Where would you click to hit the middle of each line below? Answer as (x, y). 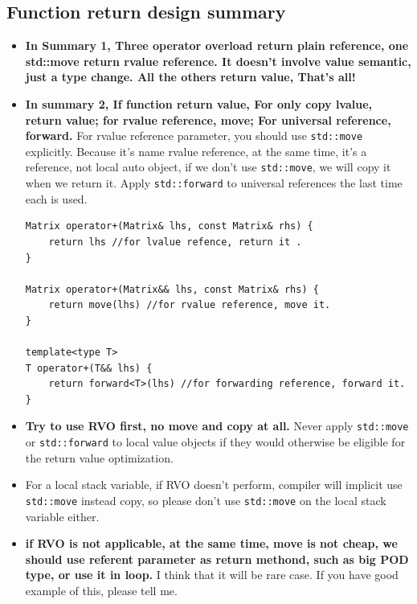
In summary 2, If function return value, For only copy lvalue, (199, 103)
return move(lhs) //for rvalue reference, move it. (190, 305)
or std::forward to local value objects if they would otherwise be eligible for (215, 442)
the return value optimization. (99, 457)
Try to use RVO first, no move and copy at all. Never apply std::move (217, 426)
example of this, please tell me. (101, 590)
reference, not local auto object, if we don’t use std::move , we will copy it (208, 167)
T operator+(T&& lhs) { (89, 368)
